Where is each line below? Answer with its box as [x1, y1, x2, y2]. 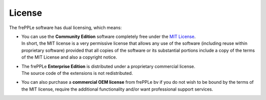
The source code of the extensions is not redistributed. [21, 70, 133, 76]
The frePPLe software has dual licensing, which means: [9, 25, 122, 31]
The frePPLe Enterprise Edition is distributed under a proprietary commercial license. [21, 63, 196, 69]
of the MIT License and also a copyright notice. [21, 54, 118, 60]
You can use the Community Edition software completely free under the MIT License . [21, 33, 196, 39]
